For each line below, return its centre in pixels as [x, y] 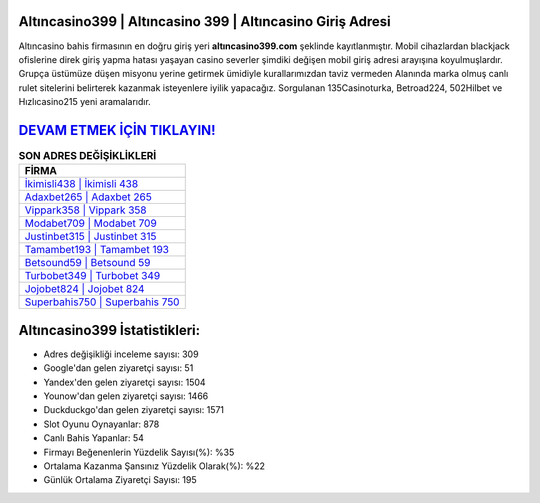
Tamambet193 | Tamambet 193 [97, 250]
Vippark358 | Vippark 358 [85, 210]
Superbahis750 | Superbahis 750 [102, 302]
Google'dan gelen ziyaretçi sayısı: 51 [118, 368]
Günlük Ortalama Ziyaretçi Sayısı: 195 [120, 480]
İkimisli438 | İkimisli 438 [81, 184]
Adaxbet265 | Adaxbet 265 [88, 197]
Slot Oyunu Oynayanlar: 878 [101, 424]
